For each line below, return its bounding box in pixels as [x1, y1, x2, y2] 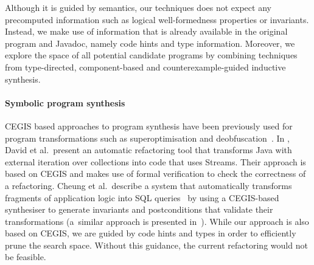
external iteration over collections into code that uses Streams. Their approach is [5, 155, 306, 168]
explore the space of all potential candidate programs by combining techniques [5, 49, 298, 61]
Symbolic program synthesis [5, 96, 125, 109]
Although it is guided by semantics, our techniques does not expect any [5, 1, 271, 13]
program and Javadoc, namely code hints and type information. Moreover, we [5, 36, 295, 49]
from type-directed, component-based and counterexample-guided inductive [5, 60, 286, 73]
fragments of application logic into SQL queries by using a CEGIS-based [5, 191, 279, 204]
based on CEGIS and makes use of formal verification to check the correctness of [5, 167, 306, 180]
